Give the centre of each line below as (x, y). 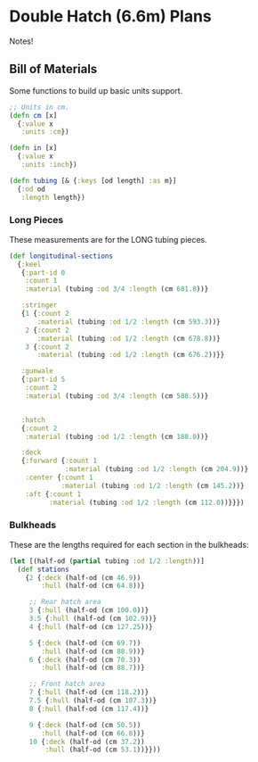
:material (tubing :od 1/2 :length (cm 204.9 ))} (157, 469)
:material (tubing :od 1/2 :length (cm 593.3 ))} (129, 322)
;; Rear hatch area (65, 602)
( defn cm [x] (33, 115)
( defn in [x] (33, 148)
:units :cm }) (45, 132)
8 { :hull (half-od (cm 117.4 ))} (89, 708)
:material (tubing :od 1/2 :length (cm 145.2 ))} (153, 485)
